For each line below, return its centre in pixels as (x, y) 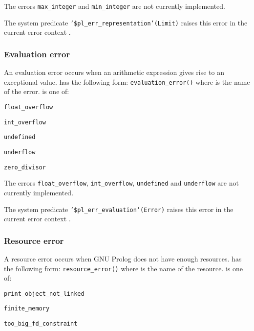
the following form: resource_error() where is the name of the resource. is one (124, 268)
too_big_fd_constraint (41, 324)
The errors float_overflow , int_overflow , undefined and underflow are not (121, 183)
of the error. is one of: (37, 91)
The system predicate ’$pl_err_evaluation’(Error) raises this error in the (119, 209)
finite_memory (27, 309)
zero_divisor (25, 167)
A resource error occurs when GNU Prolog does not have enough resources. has (123, 258)
